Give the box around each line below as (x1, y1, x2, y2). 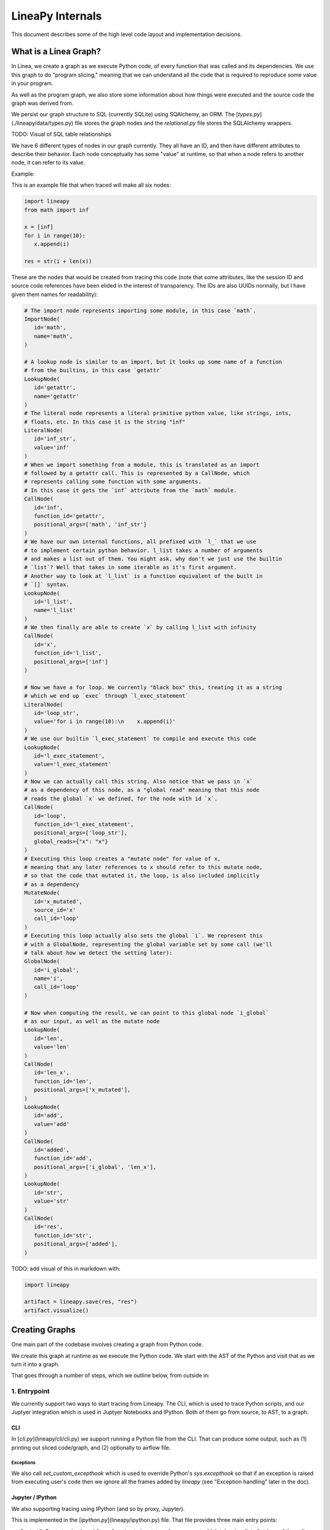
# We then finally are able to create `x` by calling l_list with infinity (24, 624, 257, 631)
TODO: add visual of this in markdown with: (11, 1264, 120, 1272)
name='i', (34, 975, 64, 982)
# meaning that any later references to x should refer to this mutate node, (24, 864, 263, 870)
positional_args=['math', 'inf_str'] (34, 521, 147, 528)
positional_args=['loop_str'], (34, 829, 128, 837)
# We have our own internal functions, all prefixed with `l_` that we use (24, 539, 257, 545)
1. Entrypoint (11, 1387, 50, 1395)
